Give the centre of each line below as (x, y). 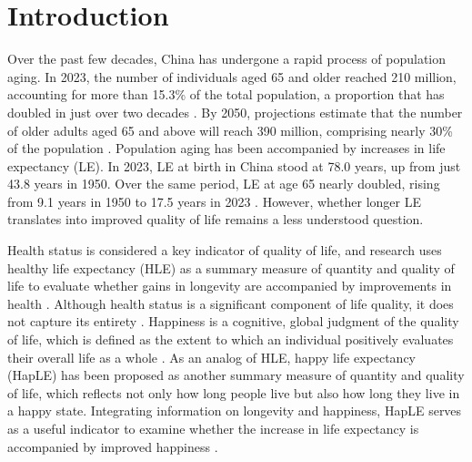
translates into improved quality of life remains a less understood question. (216, 219)
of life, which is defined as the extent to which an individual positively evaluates (231, 339)
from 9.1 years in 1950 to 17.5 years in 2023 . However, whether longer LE (214, 201)
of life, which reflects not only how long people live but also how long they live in (234, 392)
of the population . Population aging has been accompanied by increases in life (226, 148)
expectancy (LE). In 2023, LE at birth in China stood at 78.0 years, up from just (234, 165)
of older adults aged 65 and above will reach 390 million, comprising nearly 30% (230, 130)
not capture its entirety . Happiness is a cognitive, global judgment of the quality (233, 321)
